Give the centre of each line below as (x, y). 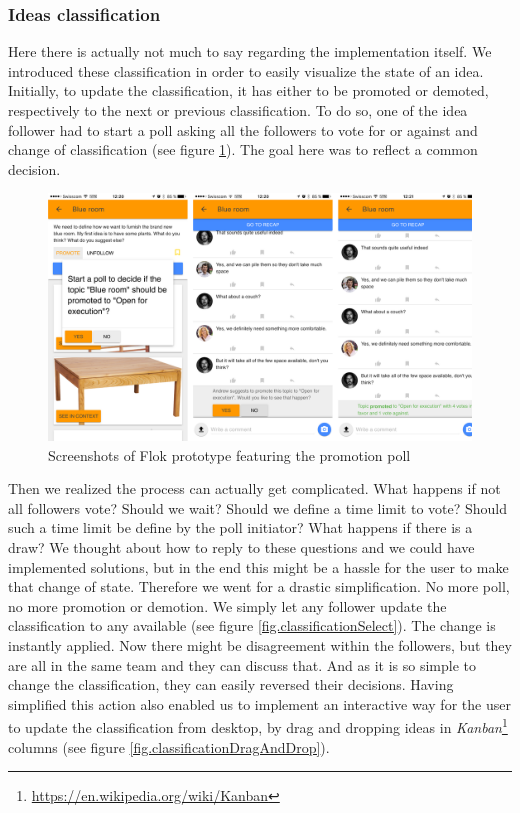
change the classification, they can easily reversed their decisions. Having (231, 684)
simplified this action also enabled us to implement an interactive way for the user (259, 703)
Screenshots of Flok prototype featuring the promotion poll (229, 454)
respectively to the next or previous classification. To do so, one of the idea (238, 110)
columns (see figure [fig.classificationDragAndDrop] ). (169, 746)
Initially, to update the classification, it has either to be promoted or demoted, (248, 90)
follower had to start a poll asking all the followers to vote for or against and (243, 129)
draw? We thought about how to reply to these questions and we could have (241, 546)
